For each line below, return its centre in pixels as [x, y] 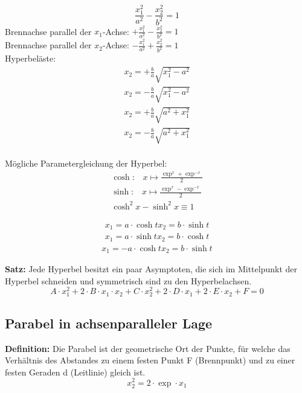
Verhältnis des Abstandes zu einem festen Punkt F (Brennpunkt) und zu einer [150, 360]
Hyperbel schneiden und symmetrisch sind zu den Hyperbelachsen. [128, 280]
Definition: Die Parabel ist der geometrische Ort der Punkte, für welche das [148, 348]
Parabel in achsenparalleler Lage [109, 323]
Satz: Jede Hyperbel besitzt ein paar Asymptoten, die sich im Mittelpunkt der [151, 269]
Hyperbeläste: [31, 58]
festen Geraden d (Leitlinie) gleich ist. [75, 372]
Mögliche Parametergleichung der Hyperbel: [86, 163]
